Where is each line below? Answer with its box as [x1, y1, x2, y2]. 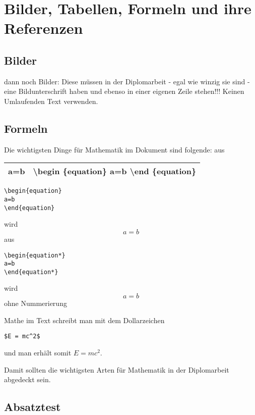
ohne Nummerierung [4, 298, 67, 308]
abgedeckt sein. [4, 374, 51, 385]
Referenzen [4, 18, 83, 38]
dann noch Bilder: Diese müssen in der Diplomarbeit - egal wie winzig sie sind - [4, 76, 250, 86]
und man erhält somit [4, 347, 72, 357]
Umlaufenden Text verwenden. [4, 95, 98, 106]
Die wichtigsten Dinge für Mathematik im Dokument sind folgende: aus [4, 144, 225, 154]
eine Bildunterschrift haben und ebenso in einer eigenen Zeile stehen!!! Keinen [4, 86, 244, 96]
